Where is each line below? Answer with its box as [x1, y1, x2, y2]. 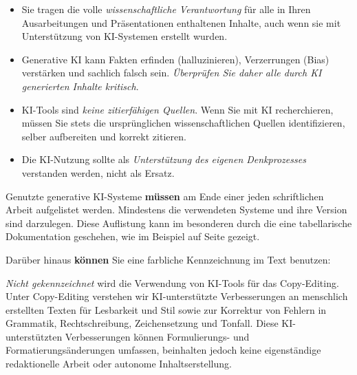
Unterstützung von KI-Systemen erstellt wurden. [21, 29, 228, 43]
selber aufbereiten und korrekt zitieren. [21, 129, 186, 143]
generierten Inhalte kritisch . [21, 78, 139, 93]
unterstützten [6, 329, 63, 343]
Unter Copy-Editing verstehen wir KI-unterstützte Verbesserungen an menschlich [6, 289, 348, 303]
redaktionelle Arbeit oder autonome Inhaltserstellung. [6, 356, 232, 371]
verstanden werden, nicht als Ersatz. [21, 165, 175, 180]
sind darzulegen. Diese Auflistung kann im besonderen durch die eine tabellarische [6, 215, 352, 230]
